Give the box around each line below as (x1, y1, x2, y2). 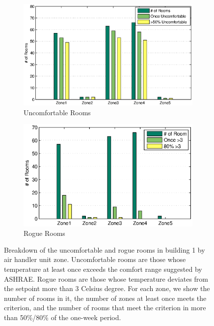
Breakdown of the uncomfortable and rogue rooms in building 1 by (4, 244, 205, 255)
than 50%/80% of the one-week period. (4, 312, 121, 322)
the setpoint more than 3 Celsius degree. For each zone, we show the (4, 283, 210, 293)
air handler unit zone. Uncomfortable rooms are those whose (4, 254, 186, 264)
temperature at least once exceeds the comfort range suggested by (4, 264, 202, 274)
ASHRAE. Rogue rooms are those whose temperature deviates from (4, 273, 208, 284)
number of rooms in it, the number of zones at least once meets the (4, 293, 207, 303)
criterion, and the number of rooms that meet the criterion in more (4, 302, 206, 313)
